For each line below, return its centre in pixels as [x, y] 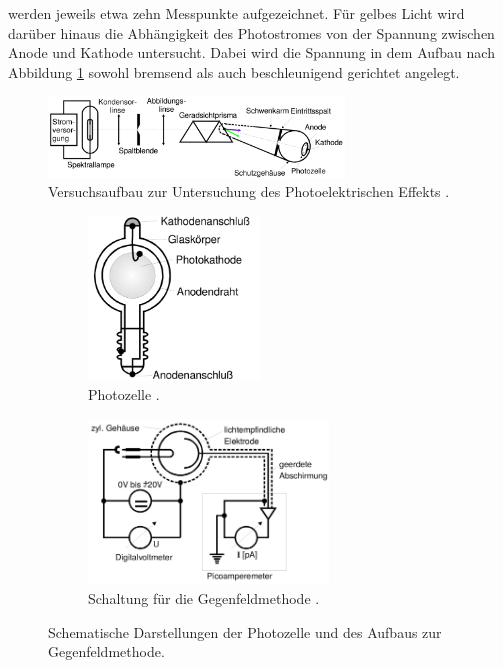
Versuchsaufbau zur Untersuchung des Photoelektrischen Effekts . [249, 191]
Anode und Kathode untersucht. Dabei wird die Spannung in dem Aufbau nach [251, 52]
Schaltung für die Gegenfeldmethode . [204, 598]
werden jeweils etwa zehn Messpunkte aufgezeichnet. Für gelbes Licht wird [236, 13]
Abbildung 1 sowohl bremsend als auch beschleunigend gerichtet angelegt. [234, 71]
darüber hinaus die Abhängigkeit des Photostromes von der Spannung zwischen [251, 32]
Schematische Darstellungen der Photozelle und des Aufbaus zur [245, 631]
